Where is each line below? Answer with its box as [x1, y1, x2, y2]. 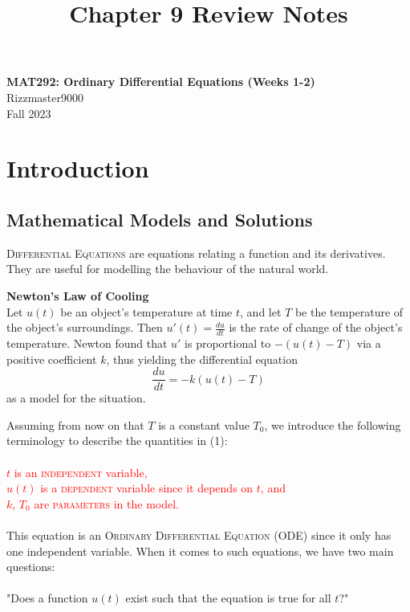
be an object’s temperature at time [60, 303, 233, 320]
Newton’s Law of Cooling [6, 287, 149, 304]
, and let [240, 303, 282, 320]
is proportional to [185, 334, 271, 351]
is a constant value [158, 416, 250, 433]
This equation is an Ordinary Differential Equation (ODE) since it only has [6, 526, 392, 543]
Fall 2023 [6, 104, 51, 121]
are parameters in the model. [34, 495, 179, 512]
